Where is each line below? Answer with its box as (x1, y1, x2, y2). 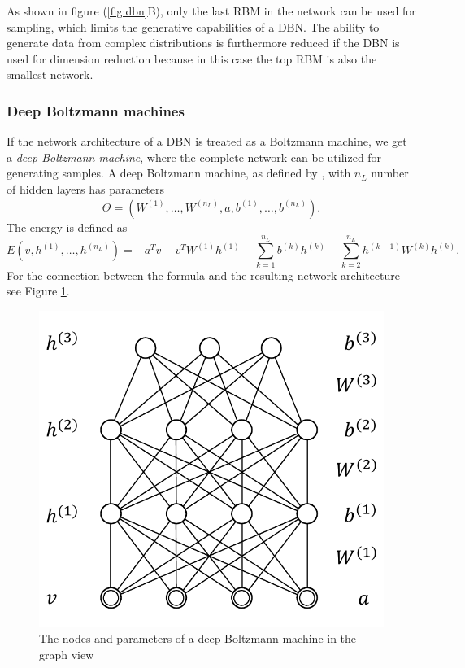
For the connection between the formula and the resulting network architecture (7, 266, 400, 283)
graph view (39, 645, 94, 662)
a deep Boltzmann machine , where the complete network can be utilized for (7, 148, 382, 165)
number (371, 164, 409, 181)
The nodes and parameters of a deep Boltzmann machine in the (39, 630, 357, 647)
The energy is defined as (7, 218, 128, 235)
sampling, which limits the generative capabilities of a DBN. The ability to (7, 18, 380, 35)
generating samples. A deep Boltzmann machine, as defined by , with (7, 164, 351, 181)
